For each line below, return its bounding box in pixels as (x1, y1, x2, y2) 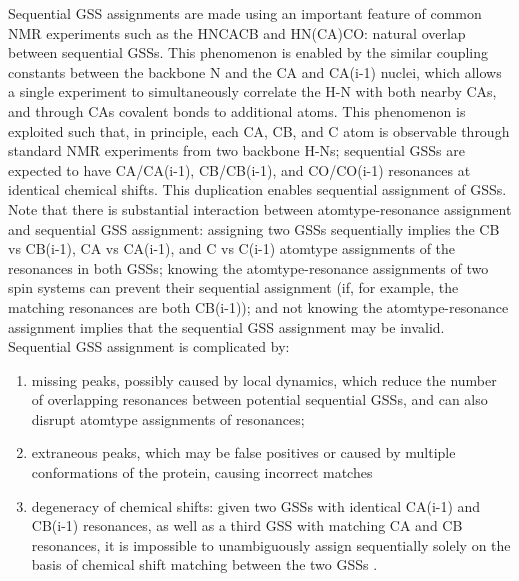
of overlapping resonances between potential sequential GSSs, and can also (31, 389, 488, 410)
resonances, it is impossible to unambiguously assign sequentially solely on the (31, 534, 511, 555)
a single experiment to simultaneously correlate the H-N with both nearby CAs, (8, 81, 497, 102)
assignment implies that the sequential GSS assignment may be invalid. (8, 316, 445, 337)
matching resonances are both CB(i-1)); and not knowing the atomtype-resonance (8, 296, 509, 317)
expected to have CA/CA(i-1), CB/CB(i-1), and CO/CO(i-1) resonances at (8, 159, 471, 180)
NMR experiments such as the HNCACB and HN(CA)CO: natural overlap (8, 22, 466, 43)
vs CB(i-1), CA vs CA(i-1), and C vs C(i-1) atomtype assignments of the (8, 238, 456, 259)
